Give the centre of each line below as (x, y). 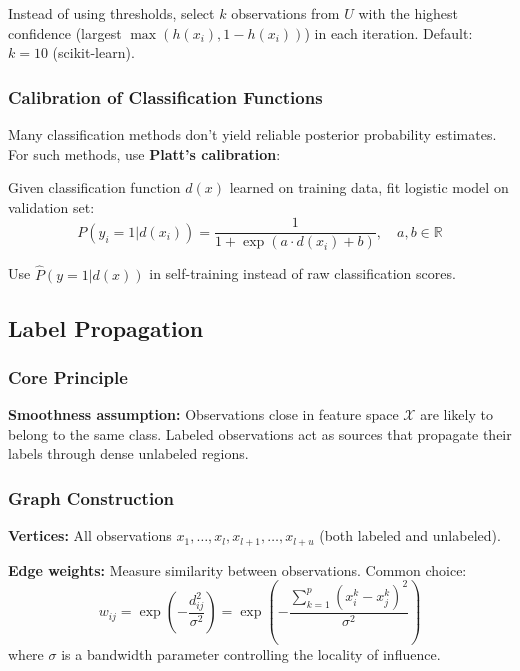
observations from (285, 13)
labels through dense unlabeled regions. (128, 453)
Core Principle (68, 376)
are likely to (456, 414)
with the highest (408, 13)
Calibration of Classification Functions (165, 96)
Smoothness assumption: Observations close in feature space (203, 414)
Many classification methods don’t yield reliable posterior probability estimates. (252, 134)
